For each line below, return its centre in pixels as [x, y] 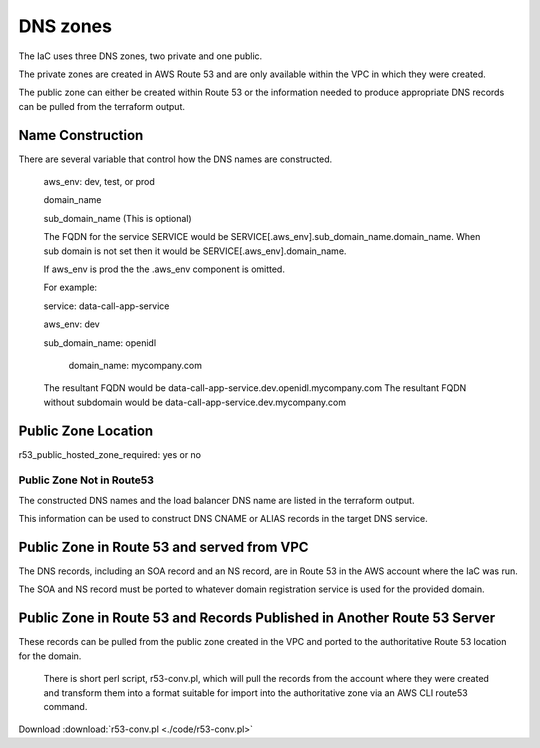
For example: [70, 287]
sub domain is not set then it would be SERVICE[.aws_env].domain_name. [195, 251]
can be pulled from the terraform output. [101, 106]
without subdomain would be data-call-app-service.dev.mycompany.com [195, 402]
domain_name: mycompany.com [135, 365]
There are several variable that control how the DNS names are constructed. [175, 159]
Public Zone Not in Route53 [86, 480]
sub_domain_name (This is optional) [117, 218]
